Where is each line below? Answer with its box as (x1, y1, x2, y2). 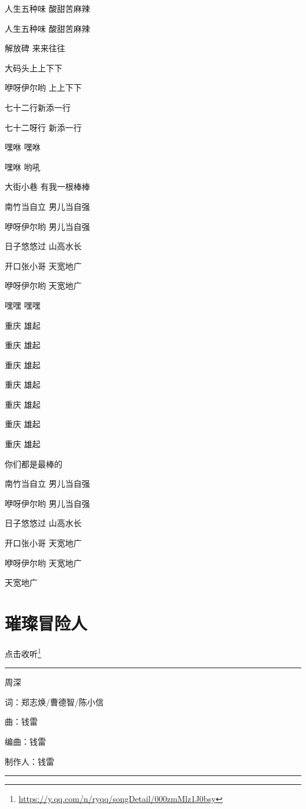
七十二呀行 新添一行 (5, 121, 82, 133)
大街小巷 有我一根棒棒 (5, 180, 90, 193)
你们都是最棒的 (5, 457, 62, 470)
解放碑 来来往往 (5, 42, 65, 54)
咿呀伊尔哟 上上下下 (5, 81, 82, 94)
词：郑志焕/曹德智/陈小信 (5, 695, 104, 708)
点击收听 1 (5, 645, 41, 659)
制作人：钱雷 (5, 755, 54, 767)
